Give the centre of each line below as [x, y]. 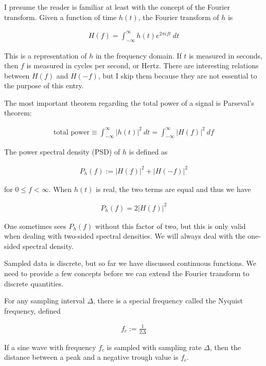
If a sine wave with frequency [50, 347]
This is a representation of [46, 55]
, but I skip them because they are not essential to [178, 75]
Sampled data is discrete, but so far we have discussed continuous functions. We [130, 263]
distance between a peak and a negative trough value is [91, 357]
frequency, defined [32, 310]
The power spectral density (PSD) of [62, 152]
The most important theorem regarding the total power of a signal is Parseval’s [129, 102]
